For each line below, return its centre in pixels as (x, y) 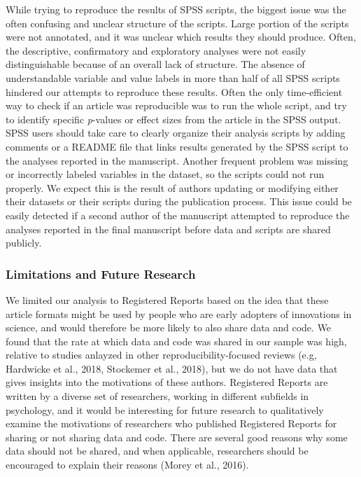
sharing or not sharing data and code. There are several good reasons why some (177, 437)
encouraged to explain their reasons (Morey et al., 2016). (127, 465)
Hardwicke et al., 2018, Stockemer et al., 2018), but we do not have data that (172, 368)
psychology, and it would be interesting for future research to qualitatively (165, 409)
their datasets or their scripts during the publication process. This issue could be (179, 201)
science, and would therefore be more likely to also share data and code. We (169, 327)
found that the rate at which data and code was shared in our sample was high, (176, 341)
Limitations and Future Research (101, 274)
